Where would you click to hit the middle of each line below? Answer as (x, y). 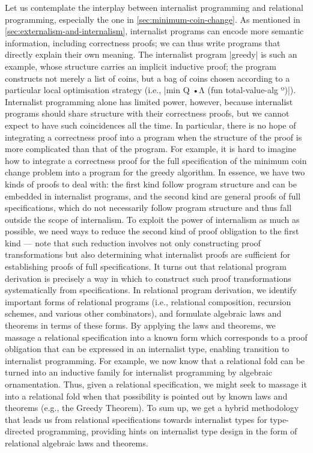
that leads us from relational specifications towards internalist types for (136, 419)
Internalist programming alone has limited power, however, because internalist (149, 101)
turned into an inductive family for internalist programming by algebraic (138, 372)
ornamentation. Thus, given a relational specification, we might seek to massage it (156, 384)
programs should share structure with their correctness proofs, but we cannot (147, 113)
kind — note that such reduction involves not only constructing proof (133, 242)
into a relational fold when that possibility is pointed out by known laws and (146, 396)
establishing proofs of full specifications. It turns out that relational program (146, 266)
